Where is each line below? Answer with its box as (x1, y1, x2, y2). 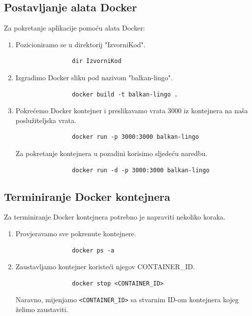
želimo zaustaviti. (15, 304, 68, 314)
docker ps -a (72, 247, 115, 254)
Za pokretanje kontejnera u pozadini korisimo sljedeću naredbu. (15, 148, 208, 158)
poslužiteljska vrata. (15, 115, 76, 125)
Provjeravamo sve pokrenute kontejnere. (15, 228, 136, 238)
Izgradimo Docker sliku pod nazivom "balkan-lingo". (15, 72, 173, 82)
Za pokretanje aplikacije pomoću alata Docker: (4, 23, 145, 33)
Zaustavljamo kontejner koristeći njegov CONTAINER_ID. (15, 261, 195, 272)
